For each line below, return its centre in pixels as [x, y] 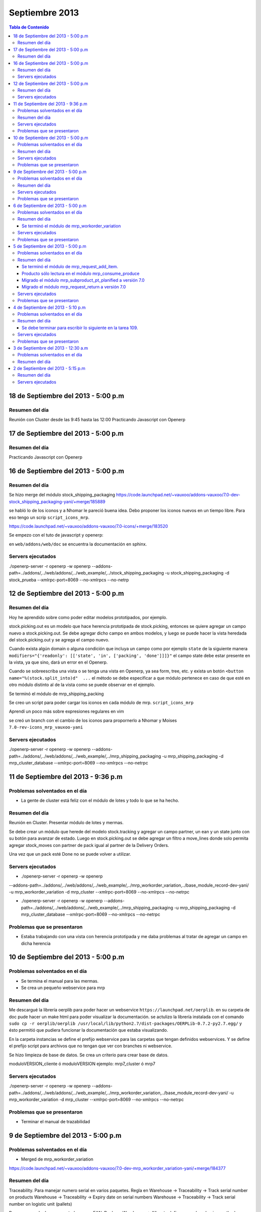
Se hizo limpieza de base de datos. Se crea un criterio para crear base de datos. [89, 1055]
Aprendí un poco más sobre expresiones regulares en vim [66, 711]
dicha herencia [36, 943]
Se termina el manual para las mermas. [60, 981]
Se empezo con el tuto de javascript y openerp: [56, 535]
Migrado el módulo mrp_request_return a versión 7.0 [74, 287]
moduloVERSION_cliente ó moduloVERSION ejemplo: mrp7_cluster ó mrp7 [82, 1064]
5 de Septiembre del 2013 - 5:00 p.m [50, 246]
